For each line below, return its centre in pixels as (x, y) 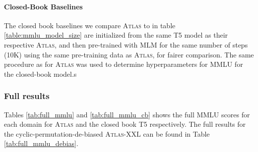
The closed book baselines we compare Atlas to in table (90, 25)
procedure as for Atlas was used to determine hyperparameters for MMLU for (124, 64)
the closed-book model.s (40, 74)
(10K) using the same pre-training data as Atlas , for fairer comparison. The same (129, 54)
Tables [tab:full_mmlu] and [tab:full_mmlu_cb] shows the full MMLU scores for (127, 114)
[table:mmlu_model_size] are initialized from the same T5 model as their (116, 35)
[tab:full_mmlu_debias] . (41, 143)
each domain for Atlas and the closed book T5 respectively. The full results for (125, 124)
